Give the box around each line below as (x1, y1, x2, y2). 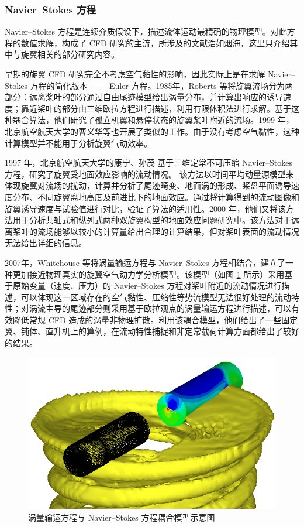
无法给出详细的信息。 (5, 237, 87, 249)
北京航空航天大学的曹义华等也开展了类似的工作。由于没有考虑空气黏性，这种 (5, 125, 299, 137)
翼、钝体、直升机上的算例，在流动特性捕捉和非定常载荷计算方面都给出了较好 (5, 325, 299, 337)
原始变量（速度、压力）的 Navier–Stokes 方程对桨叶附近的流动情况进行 (12, 279, 282, 292)
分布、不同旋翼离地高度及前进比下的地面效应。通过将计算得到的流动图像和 (12, 190, 299, 203)
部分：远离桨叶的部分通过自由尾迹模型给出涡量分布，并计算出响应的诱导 (5, 91, 283, 103)
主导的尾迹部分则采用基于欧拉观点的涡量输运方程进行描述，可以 (45, 302, 291, 314)
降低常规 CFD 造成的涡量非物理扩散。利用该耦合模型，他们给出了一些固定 (12, 313, 298, 326)
